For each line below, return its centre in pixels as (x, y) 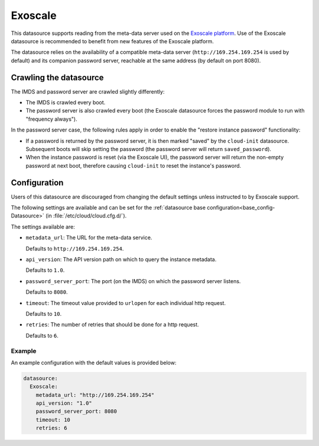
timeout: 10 (53, 420)
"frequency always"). (52, 119)
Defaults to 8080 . (47, 292)
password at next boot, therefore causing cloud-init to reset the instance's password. (134, 165)
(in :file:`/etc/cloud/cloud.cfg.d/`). (86, 216)
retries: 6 (51, 428)
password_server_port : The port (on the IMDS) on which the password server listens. (133, 281)
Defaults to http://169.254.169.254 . (75, 248)
